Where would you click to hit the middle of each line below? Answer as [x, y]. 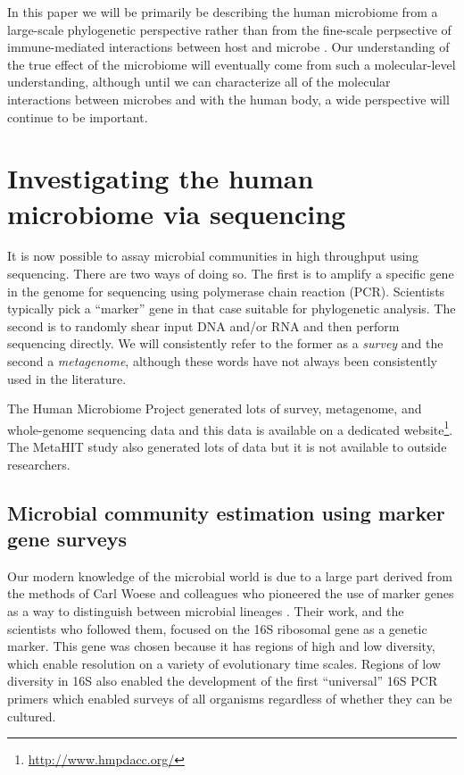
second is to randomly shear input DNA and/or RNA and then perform [203, 325]
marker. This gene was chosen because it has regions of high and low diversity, [221, 646]
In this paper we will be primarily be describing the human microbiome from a [223, 12]
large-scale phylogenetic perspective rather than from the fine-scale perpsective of [229, 29]
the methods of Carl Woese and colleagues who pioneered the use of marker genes [231, 593]
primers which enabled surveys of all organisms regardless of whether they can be [230, 698]
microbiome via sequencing [177, 213]
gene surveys [67, 539]
